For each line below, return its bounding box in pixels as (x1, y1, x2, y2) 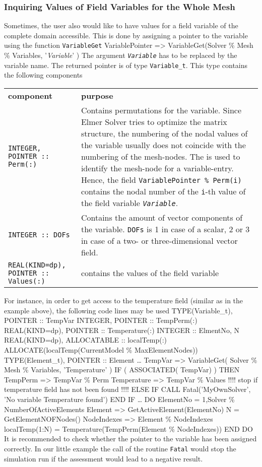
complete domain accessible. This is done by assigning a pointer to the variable (4, 30, 248, 40)
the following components (4, 70, 83, 80)
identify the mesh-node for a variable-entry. (81, 162, 234, 174)
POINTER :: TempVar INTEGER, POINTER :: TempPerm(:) (4, 315, 198, 325)
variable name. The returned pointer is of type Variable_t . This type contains (4, 59, 248, 70)
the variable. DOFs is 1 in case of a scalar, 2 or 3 (81, 223, 250, 235)
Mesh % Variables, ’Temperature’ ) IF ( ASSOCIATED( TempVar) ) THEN (4, 364, 240, 375)
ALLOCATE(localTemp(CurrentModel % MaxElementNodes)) (4, 344, 198, 355)
